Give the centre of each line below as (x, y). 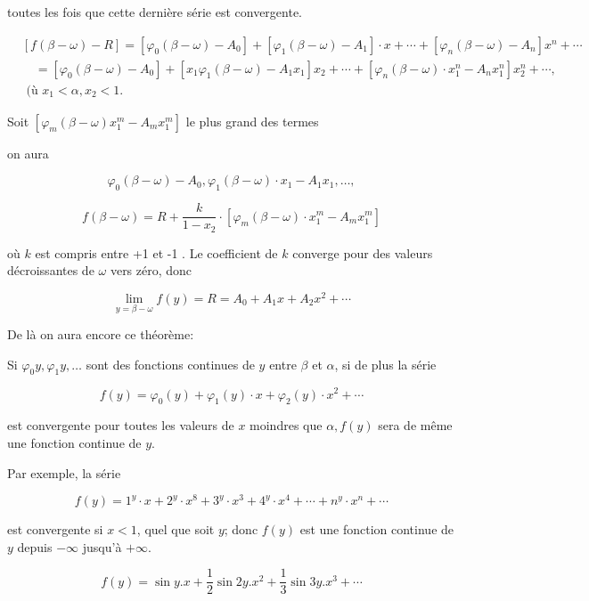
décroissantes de (51, 270)
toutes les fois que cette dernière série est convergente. (155, 12)
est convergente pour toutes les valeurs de (121, 425)
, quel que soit (176, 529)
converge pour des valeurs (363, 252)
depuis (35, 546)
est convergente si (55, 529)
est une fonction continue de (377, 529)
